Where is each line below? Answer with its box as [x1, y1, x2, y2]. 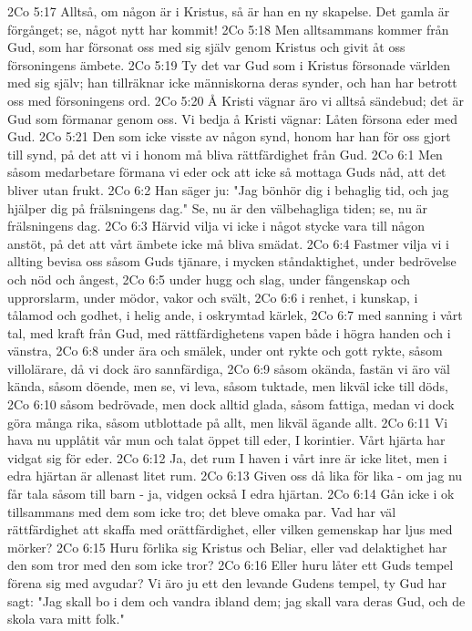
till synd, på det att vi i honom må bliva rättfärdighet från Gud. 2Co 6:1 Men [7, 144, 443, 163]
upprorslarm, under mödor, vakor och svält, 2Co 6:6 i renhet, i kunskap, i [7, 287, 418, 306]
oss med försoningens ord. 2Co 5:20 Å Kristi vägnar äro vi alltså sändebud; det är [7, 90, 464, 109]
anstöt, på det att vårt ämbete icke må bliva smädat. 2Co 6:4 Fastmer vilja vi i [7, 233, 450, 253]
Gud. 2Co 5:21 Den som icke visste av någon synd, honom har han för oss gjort [7, 127, 451, 146]
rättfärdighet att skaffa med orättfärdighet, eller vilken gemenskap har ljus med [7, 520, 453, 539]
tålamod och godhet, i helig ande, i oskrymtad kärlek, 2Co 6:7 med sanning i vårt [7, 305, 463, 325]
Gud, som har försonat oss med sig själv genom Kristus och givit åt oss [7, 37, 405, 57]
